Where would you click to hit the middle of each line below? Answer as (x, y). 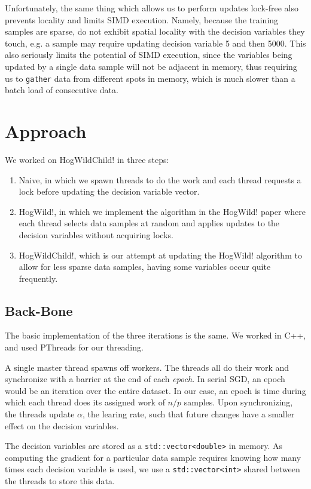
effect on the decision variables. (62, 425)
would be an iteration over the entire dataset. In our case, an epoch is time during (155, 390)
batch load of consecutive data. (62, 90)
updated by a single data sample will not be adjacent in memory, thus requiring (151, 66)
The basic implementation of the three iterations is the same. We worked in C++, (155, 335)
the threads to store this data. (60, 481)
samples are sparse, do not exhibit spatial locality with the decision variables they (155, 31)
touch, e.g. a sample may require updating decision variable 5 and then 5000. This (155, 43)
